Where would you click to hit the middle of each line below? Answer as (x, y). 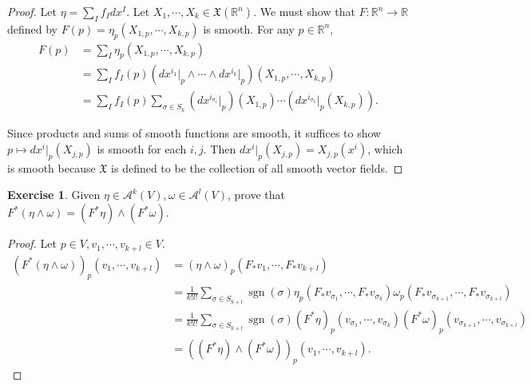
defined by (33, 28)
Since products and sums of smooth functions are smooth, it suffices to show (194, 133)
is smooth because (52, 167)
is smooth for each (142, 149)
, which (385, 149)
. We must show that (304, 11)
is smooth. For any (249, 28)
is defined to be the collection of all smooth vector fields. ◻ (257, 167)
